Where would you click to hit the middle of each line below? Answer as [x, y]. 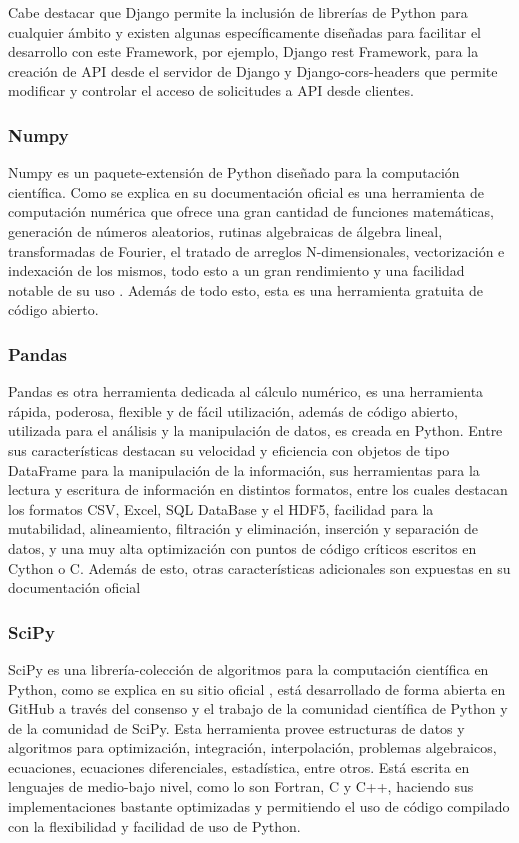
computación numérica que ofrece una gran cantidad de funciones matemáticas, [251, 211]
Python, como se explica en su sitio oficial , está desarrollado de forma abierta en [257, 688]
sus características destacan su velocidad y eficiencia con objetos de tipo [229, 449]
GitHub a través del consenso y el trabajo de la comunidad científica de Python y [258, 708]
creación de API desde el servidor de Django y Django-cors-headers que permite [253, 70]
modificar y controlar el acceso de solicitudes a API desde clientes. [211, 90]
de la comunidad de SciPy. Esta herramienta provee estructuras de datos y [236, 727]
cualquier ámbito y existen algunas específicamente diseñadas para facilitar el [244, 31]
